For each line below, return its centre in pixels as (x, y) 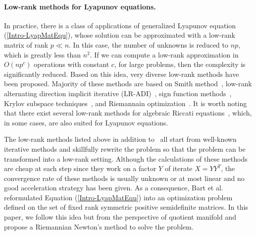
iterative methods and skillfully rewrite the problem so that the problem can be (125, 148)
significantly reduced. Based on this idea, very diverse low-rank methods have (122, 74)
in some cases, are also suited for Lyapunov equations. (86, 122)
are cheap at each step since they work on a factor (80, 168)
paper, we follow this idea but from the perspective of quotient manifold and (120, 217)
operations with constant (72, 64)
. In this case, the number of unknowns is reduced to (149, 44)
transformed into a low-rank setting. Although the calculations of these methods (126, 158)
